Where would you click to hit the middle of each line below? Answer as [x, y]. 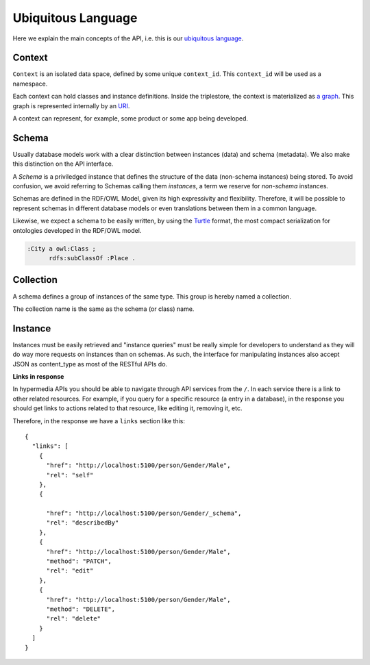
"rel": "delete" [74, 619]
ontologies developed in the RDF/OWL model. [77, 230]
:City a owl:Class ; [61, 249]
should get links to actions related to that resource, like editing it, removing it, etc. [127, 408]
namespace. [30, 84]
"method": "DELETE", [81, 609]
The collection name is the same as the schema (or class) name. [103, 309]
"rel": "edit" [70, 571]
